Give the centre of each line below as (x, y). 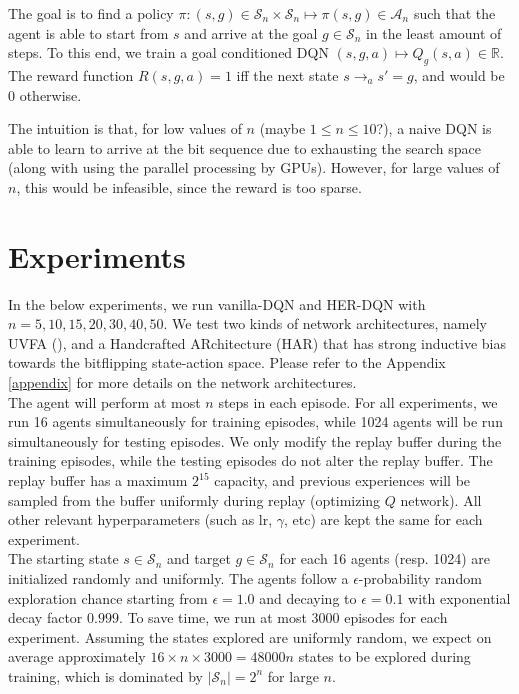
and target (199, 558)
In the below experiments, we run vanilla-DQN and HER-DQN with (217, 303)
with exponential (459, 597)
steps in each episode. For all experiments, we (358, 401)
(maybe (282, 128)
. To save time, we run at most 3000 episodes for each (283, 617)
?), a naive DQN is (434, 128)
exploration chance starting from (108, 597)
